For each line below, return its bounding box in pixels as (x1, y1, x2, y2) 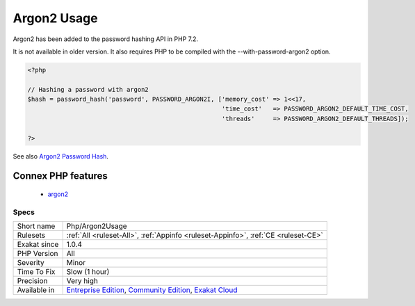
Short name (17, 221, 56, 231)
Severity (17, 258, 44, 268)
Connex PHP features (13, 170, 108, 182)
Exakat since (17, 240, 59, 250)
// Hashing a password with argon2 (27, 86, 149, 93)
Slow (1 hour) (66, 267, 110, 277)
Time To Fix (17, 267, 56, 277)
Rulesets (17, 230, 45, 240)
